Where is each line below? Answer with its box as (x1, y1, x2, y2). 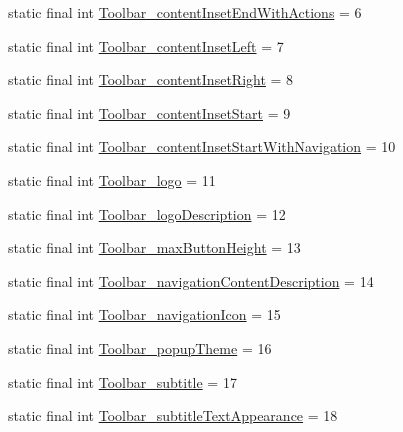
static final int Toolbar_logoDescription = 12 (8, 203, 286, 224)
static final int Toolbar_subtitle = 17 (8, 371, 237, 392)
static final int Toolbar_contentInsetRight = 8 (8, 69, 294, 90)
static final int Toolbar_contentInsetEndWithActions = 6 (8, 2, 362, 22)
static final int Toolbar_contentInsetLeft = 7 (8, 35, 284, 56)
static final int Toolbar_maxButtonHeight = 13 (8, 237, 301, 258)
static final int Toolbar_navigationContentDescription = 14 (8, 270, 374, 291)
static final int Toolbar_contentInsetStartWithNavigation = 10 (8, 136, 396, 157)
